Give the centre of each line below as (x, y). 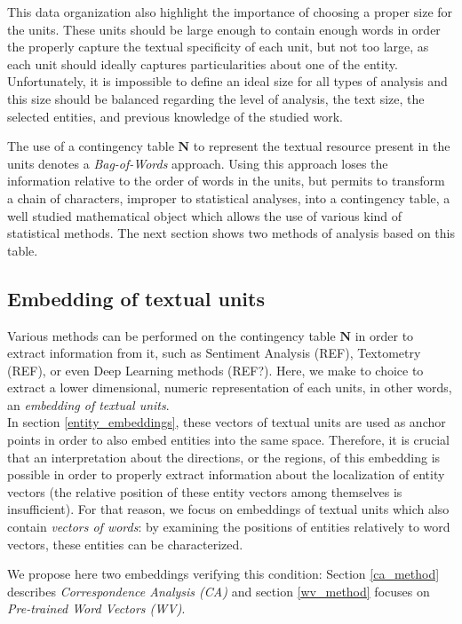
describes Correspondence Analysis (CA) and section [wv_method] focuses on (219, 591)
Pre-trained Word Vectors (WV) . (96, 608)
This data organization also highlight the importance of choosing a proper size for (230, 12)
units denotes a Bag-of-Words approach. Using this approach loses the (198, 163)
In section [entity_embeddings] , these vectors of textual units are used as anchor (227, 422)
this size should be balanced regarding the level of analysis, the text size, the (216, 98)
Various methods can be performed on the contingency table (171, 335)
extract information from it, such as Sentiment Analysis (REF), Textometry (214, 353)
